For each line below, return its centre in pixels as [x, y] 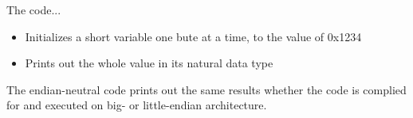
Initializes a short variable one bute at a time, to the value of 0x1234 [193, 36]
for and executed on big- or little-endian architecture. [137, 105]
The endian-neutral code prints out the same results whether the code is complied [206, 89]
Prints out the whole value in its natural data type [149, 63]
